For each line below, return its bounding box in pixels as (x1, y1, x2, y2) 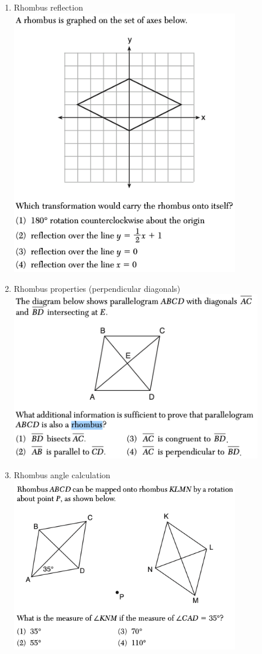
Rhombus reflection (13, 1, 83, 13)
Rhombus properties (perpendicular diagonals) (13, 282, 181, 294)
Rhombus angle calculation (13, 468, 111, 481)
